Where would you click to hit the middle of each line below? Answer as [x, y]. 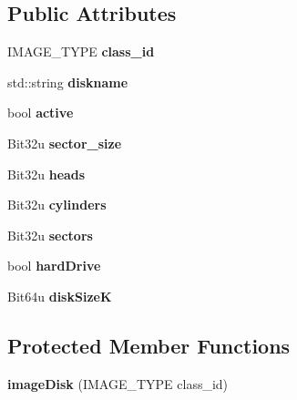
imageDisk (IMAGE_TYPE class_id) [118, 383]
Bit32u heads [46, 174]
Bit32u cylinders [57, 205]
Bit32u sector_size [65, 143]
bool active [41, 113]
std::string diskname [68, 82]
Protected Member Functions [149, 345]
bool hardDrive [54, 266]
